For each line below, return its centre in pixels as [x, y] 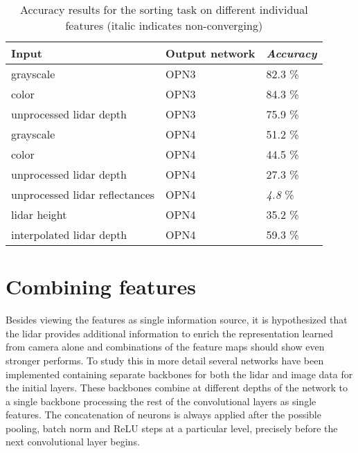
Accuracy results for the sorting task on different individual [164, 9]
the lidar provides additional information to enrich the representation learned [169, 333]
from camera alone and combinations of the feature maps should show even [165, 347]
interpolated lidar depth [69, 234]
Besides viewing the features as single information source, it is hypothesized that [177, 320]
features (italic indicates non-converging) [164, 25]
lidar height [39, 214]
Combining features [101, 286]
